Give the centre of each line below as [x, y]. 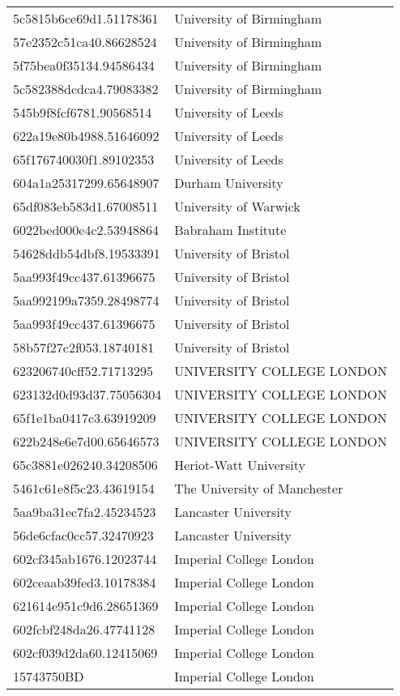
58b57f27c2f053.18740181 [84, 347]
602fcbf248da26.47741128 [84, 629]
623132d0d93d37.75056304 [87, 394]
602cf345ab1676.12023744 [85, 559]
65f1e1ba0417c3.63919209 [85, 418]
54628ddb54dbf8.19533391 [87, 253]
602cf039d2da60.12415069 [85, 653]
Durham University [229, 183]
